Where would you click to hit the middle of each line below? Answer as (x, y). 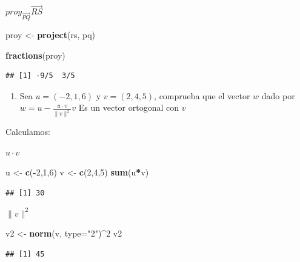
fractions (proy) (35, 55)
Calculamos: (28, 132)
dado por (278, 95)
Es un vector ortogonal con (129, 107)
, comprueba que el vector (202, 95)
